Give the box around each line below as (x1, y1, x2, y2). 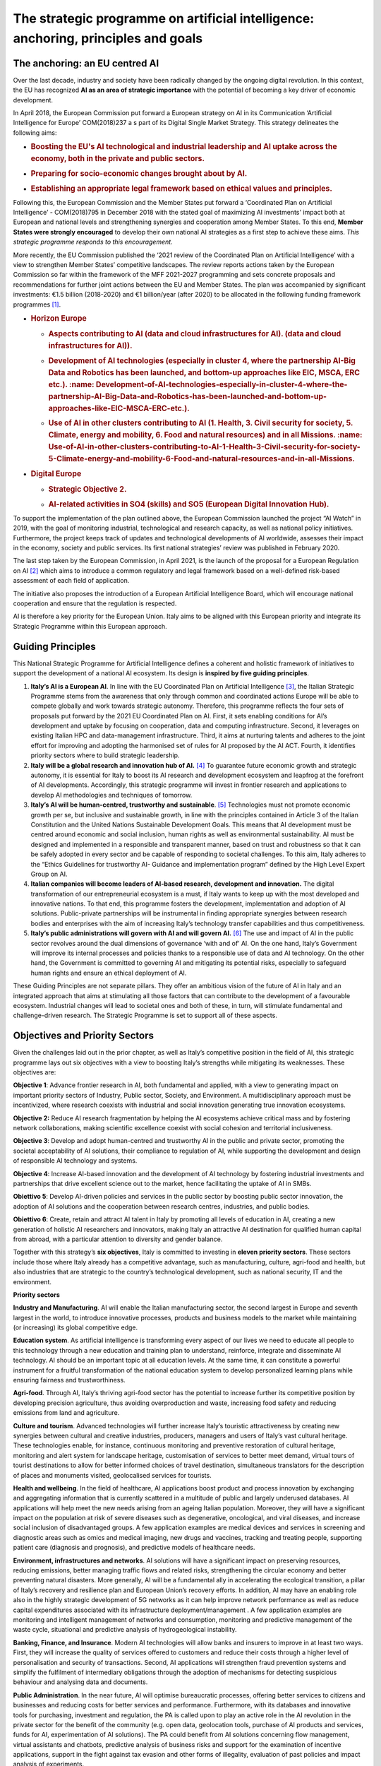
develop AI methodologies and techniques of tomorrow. (30, 790, 193, 799)
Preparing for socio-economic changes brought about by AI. (30, 168, 248, 178)
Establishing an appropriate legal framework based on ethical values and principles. (30, 184, 333, 194)
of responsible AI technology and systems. (13, 1156, 138, 1165)
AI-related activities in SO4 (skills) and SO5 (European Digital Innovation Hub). (48, 499, 329, 509)
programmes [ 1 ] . (13, 300, 61, 309)
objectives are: (13, 1068, 56, 1077)
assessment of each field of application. (13, 576, 130, 585)
